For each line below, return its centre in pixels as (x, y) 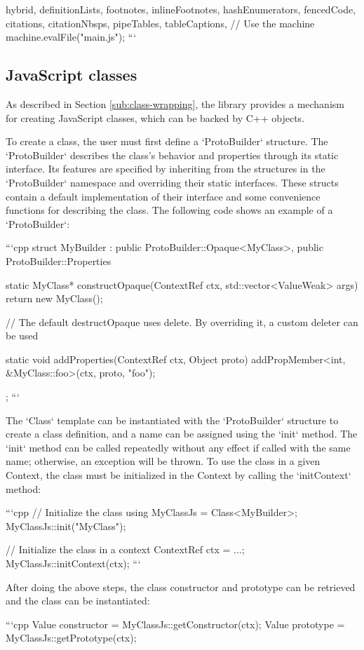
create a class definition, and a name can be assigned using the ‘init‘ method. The (182, 434)
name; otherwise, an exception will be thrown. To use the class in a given (163, 461)
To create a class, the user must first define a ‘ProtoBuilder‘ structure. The (167, 141)
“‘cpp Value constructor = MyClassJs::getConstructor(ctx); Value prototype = (175, 624)
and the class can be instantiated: (78, 601)
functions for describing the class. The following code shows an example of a (169, 210)
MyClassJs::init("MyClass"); (66, 526)
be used (22, 336)
